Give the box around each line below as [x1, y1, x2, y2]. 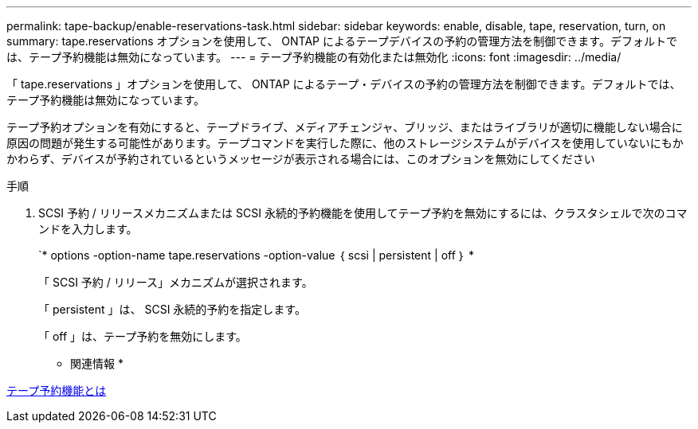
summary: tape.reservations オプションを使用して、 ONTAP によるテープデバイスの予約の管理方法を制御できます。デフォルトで [6, 34, 677, 48]
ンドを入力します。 [38, 222, 138, 236]
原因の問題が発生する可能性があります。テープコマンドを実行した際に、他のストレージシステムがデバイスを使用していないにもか [6, 136, 684, 150]
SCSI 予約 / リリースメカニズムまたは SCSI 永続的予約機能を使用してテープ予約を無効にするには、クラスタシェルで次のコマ [38, 206, 688, 220]
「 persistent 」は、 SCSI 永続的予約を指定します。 [38, 302, 306, 316]
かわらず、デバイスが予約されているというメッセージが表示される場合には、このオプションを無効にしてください [6, 152, 595, 166]
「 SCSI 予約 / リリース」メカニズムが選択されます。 [38, 275, 313, 289]
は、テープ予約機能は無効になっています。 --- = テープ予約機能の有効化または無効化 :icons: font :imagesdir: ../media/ [6, 50, 622, 64]
